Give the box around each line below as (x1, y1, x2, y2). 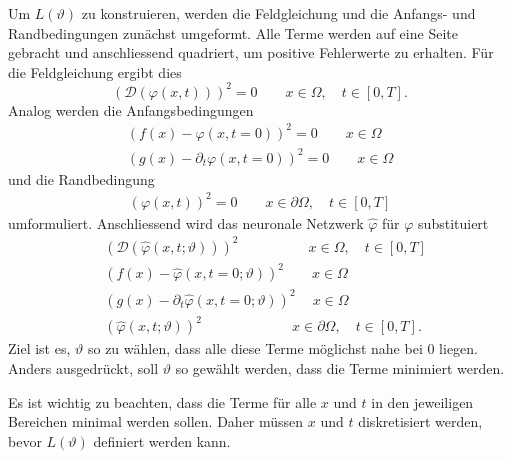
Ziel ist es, (8, 338, 71, 359)
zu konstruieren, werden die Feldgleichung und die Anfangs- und (81, 3, 476, 23)
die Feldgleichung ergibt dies (8, 61, 182, 82)
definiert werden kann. (93, 430, 231, 451)
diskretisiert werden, (358, 411, 483, 432)
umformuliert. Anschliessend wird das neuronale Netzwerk (8, 212, 364, 233)
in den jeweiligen (371, 391, 474, 412)
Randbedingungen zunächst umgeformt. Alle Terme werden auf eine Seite (8, 22, 458, 43)
